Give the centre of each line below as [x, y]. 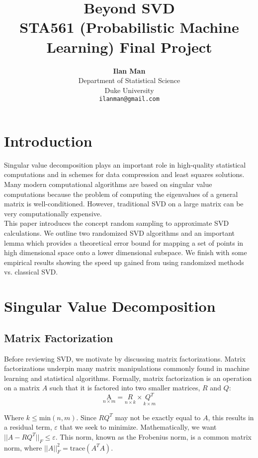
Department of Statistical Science [129, 80]
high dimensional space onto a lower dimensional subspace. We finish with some [126, 252]
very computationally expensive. [53, 213]
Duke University [129, 90]
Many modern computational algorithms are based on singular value [108, 184]
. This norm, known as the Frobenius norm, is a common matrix [153, 436]
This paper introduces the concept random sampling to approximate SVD [117, 223]
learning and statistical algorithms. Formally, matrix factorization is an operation [128, 378]
